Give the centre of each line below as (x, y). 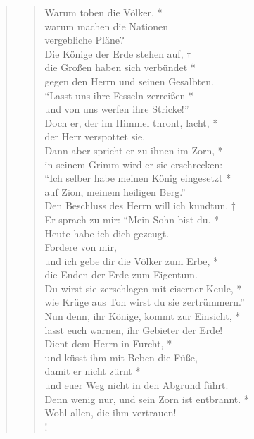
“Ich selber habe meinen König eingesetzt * (138, 178)
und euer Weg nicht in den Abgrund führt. (136, 385)
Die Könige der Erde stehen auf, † (118, 53)
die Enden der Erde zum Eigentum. (121, 274)
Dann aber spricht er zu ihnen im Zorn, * (134, 150)
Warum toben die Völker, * (103, 12)
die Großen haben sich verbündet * (120, 67)
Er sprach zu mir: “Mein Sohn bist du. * (132, 219)
